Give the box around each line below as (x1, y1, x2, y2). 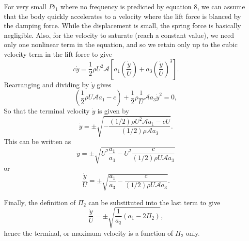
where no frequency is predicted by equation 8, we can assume (60, 1, 245, 11)
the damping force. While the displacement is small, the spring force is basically (4, 20, 241, 31)
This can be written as (4, 136, 71, 146)
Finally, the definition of (4, 197, 76, 207)
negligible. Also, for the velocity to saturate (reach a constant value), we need (4, 30, 234, 40)
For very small (4, 1, 47, 11)
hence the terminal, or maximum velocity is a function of (4, 227, 173, 238)
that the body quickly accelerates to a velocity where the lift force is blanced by (4, 11, 241, 21)
